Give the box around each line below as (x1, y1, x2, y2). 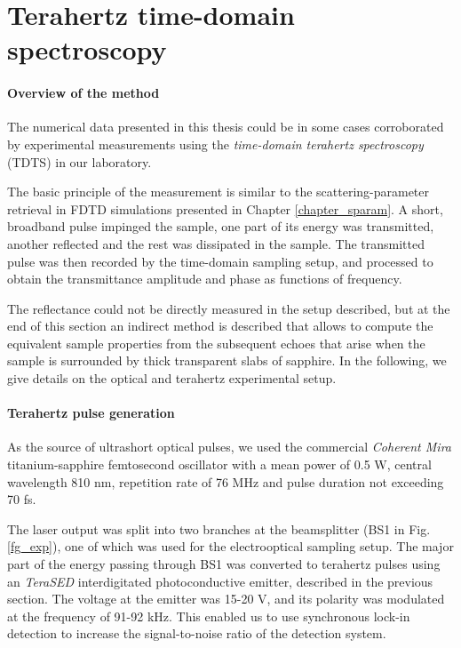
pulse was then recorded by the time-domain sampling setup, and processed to (7, 252, 433, 270)
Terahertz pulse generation (7, 404, 175, 422)
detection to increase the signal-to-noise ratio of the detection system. (7, 624, 386, 643)
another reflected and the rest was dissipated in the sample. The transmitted (7, 234, 425, 252)
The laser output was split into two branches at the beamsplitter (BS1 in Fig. (7, 519, 431, 538)
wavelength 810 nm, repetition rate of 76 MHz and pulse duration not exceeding (7, 472, 444, 491)
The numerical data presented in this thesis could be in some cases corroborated (7, 117, 444, 136)
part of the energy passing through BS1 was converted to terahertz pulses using (7, 555, 441, 573)
